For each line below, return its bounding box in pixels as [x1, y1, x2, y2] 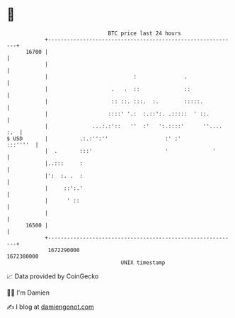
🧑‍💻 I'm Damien [6, 288, 50, 297]
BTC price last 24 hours [108, 30, 181, 37]
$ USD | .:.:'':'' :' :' [6, 135, 181, 142]
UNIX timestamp [120, 259, 166, 266]
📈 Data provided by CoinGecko [6, 272, 99, 280]
